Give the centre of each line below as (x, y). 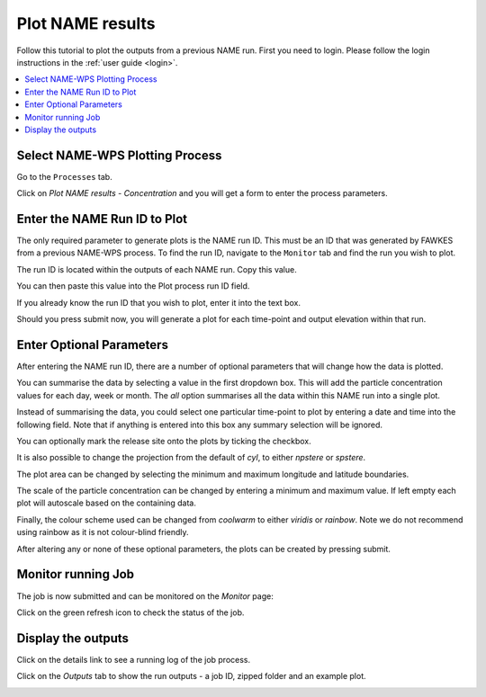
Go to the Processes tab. (64, 176)
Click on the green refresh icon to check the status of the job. (130, 612)
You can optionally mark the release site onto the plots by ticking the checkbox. (164, 441)
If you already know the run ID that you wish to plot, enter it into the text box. (159, 302)
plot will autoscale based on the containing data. (107, 503)
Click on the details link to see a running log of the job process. (134, 659)
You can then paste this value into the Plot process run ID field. (133, 286)
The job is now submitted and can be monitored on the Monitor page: (145, 596)
